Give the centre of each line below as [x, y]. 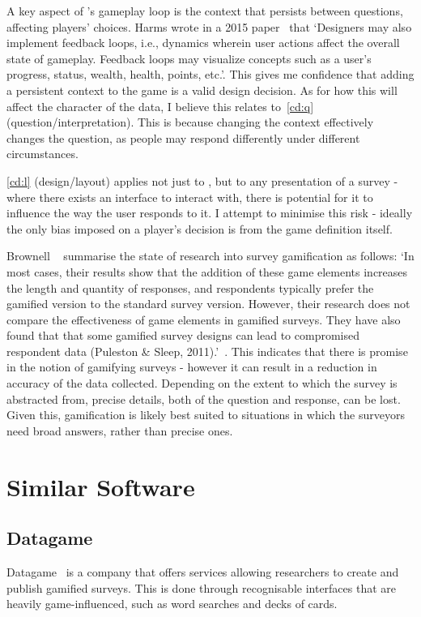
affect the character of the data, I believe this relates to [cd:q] [160, 106]
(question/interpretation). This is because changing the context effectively [190, 122]
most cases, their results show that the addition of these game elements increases [207, 271]
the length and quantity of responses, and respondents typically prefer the [190, 287]
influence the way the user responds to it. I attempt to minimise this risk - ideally [210, 213]
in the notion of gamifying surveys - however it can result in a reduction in [192, 367]
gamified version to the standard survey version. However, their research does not [208, 304]
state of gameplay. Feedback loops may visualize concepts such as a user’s [189, 58]
